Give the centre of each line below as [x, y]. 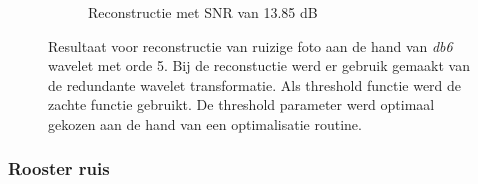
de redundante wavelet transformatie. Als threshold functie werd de [255, 84]
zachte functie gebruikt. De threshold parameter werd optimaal [241, 104]
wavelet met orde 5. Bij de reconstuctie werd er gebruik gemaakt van [259, 65]
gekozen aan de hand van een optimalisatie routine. [205, 123]
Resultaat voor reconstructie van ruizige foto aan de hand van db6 [250, 45]
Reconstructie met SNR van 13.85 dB [203, 12]
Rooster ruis [59, 168]
